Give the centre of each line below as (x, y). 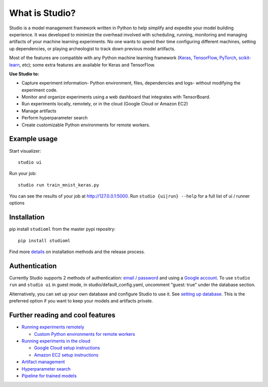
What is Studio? (42, 13)
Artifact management (43, 362)
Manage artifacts (39, 111)
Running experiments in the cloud (56, 341)
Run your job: (23, 174)
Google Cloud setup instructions (67, 348)
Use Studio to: (24, 74)
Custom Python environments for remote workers (85, 334)
